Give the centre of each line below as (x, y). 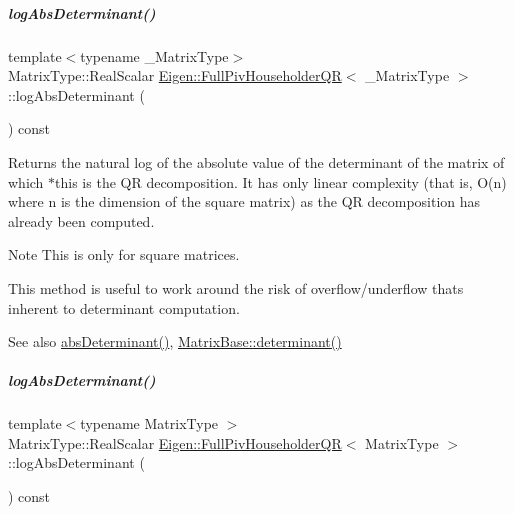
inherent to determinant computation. (124, 307)
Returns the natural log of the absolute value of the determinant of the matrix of (256, 161)
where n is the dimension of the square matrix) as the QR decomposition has (244, 201)
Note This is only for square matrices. (124, 254)
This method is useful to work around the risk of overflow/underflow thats (236, 287)
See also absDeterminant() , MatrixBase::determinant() (175, 341)
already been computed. (81, 220)
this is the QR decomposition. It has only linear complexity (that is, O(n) (281, 181)
